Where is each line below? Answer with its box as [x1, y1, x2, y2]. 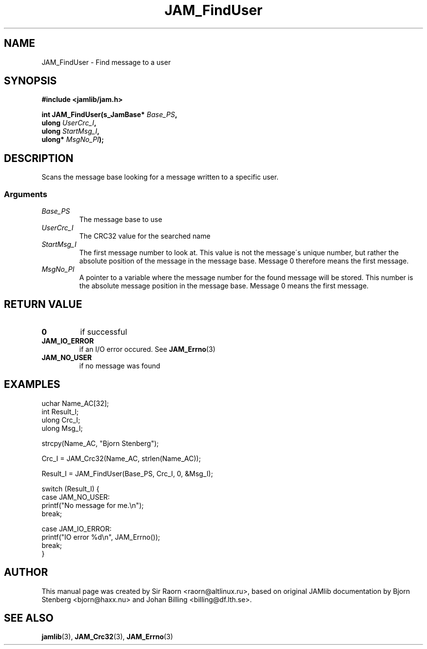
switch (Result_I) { [41, 484, 99, 493]
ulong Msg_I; [41, 424, 83, 432]
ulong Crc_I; [41, 415, 80, 424]
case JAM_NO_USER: [41, 492, 110, 501]
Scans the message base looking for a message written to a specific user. [41, 173, 279, 182]
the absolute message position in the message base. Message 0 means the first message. [79, 282, 369, 290]
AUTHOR [4, 566, 48, 579]
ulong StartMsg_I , [41, 127, 100, 136]
